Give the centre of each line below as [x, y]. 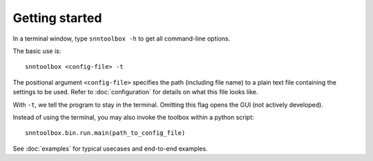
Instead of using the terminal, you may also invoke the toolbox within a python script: [134, 117]
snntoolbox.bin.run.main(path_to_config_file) [105, 133]
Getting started [57, 18]
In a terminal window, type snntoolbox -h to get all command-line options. [122, 39]
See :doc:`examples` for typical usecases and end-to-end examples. [110, 149]
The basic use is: [37, 51]
